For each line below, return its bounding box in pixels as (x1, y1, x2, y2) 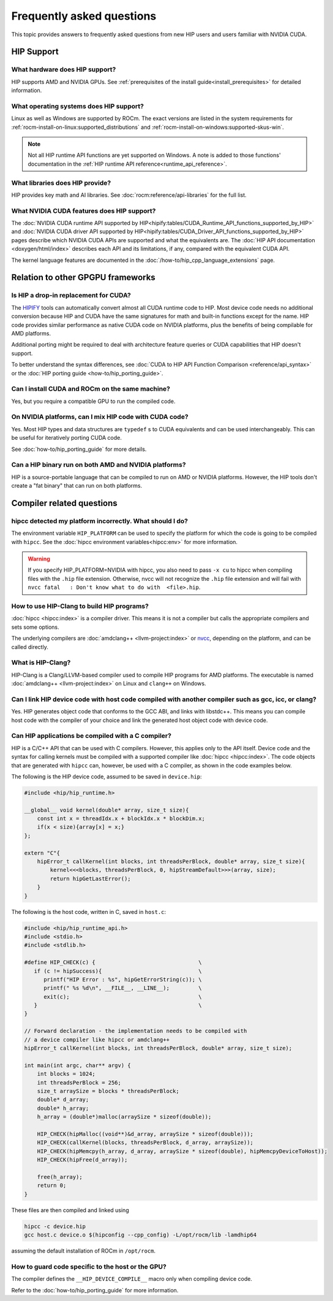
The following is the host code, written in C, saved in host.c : (11, 908, 166, 915)
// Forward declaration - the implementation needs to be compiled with (24, 1027, 247, 1035)
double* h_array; (37, 1105, 89, 1111)
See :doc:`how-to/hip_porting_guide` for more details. (11, 445, 147, 453)
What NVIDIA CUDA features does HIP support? (11, 206, 156, 215)
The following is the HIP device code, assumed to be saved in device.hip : (11, 773, 202, 780)
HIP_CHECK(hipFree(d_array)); (37, 1156, 128, 1164)
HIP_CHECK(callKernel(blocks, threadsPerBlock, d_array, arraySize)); (37, 1139, 254, 1146)
